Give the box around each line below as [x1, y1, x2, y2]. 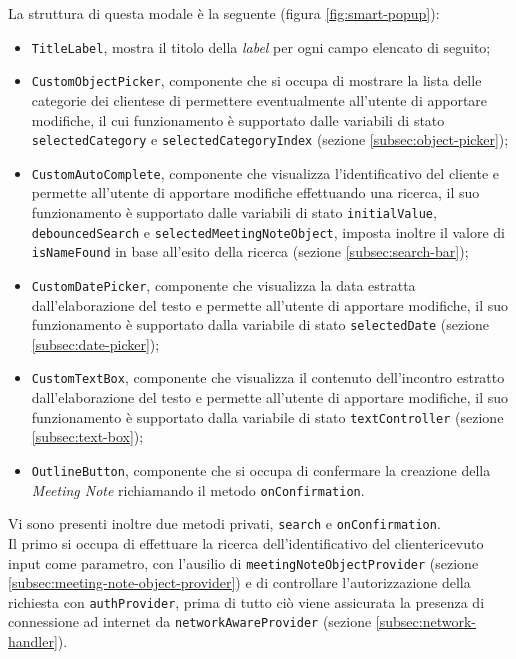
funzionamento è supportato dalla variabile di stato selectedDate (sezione [31, 314, 490, 335]
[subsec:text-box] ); [31, 426, 144, 447]
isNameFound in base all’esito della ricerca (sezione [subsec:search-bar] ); [31, 241, 469, 262]
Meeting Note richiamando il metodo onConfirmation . [31, 479, 365, 500]
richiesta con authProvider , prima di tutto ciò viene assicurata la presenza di [8, 591, 485, 612]
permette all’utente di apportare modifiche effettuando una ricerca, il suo [31, 182, 480, 203]
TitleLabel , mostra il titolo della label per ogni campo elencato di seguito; [31, 36, 491, 57]
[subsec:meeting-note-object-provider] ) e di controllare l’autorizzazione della [8, 572, 471, 593]
